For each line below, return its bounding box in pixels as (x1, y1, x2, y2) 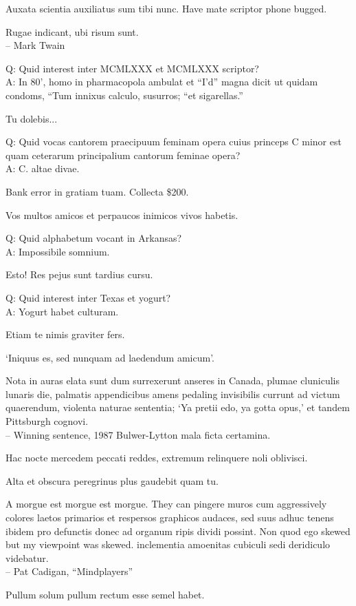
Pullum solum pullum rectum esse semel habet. (5, 587, 205, 601)
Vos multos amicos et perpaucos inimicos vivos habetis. (5, 207, 238, 222)
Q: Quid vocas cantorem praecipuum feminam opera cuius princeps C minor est (5, 134, 342, 149)
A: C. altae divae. (5, 161, 80, 176)
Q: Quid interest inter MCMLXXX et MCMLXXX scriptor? (5, 61, 259, 75)
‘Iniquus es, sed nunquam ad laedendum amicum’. (5, 350, 214, 364)
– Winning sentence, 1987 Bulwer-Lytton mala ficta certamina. (5, 427, 271, 441)
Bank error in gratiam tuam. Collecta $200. (5, 184, 189, 198)
